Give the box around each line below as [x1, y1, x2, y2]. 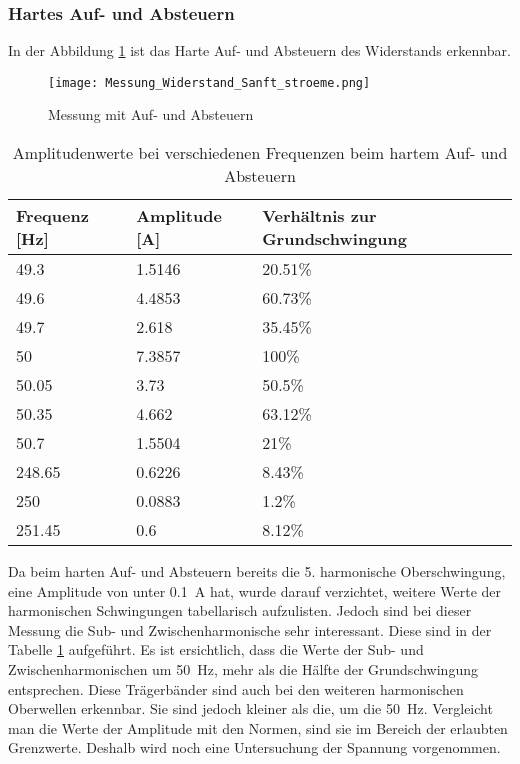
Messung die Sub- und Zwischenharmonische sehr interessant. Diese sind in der [8, 619, 492, 640]
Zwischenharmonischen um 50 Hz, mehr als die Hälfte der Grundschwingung [8, 659, 478, 680]
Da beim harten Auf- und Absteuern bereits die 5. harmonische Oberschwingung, [8, 561, 506, 582]
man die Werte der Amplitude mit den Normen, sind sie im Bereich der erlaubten [8, 717, 508, 738]
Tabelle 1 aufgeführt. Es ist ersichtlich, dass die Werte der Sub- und [8, 639, 424, 660]
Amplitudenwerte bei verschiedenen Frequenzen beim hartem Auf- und [12, 141, 508, 165]
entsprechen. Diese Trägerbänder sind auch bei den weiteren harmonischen [8, 678, 464, 699]
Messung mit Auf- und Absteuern [48, 104, 254, 125]
